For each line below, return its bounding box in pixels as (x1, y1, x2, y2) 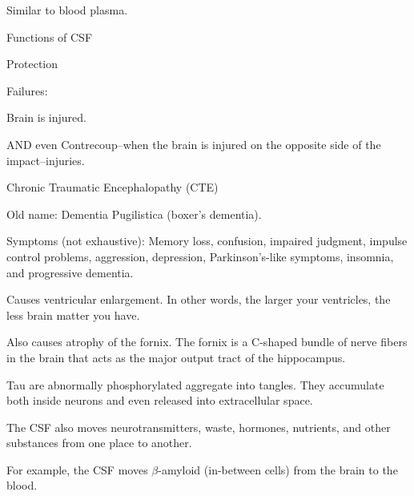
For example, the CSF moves (6, 461, 148, 478)
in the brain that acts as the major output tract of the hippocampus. (6, 349, 346, 365)
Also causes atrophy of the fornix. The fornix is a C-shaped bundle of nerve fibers (6, 333, 408, 350)
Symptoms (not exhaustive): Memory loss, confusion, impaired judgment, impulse (6, 232, 408, 249)
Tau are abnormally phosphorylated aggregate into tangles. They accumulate (6, 376, 384, 393)
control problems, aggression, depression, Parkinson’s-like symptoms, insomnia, (6, 248, 394, 264)
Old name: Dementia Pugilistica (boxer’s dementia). (6, 205, 262, 222)
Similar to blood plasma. (6, 2, 128, 18)
